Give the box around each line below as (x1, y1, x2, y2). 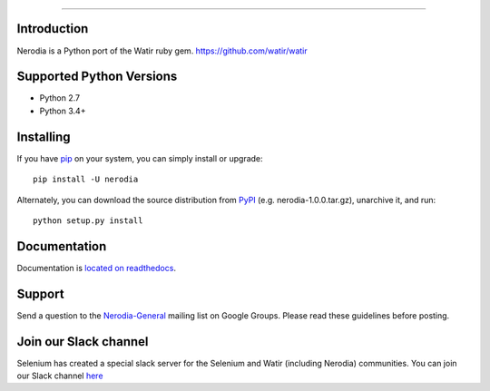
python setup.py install (33, 215, 143, 226)
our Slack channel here (16, 370, 103, 381)
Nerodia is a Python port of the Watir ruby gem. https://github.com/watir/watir (16, 45, 308, 56)
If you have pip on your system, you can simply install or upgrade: (16, 152, 263, 163)
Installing (16, 129, 72, 144)
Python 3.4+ (39, 105, 86, 116)
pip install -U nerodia (33, 174, 139, 185)
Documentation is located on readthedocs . (16, 262, 177, 273)
